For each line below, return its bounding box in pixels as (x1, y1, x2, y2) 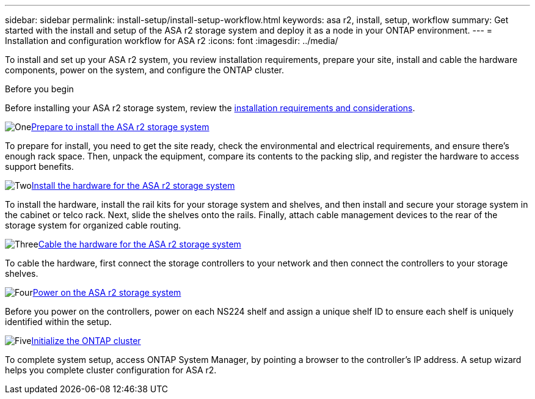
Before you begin (5, 84, 74, 94)
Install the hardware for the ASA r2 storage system (31, 180, 235, 191)
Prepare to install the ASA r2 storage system (31, 122, 209, 132)
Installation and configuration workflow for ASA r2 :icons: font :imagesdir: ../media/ (5, 35, 338, 46)
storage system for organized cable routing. (5, 220, 181, 230)
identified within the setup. (5, 317, 112, 327)
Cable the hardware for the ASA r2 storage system (38, 239, 241, 249)
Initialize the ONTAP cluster (31, 335, 141, 346)
